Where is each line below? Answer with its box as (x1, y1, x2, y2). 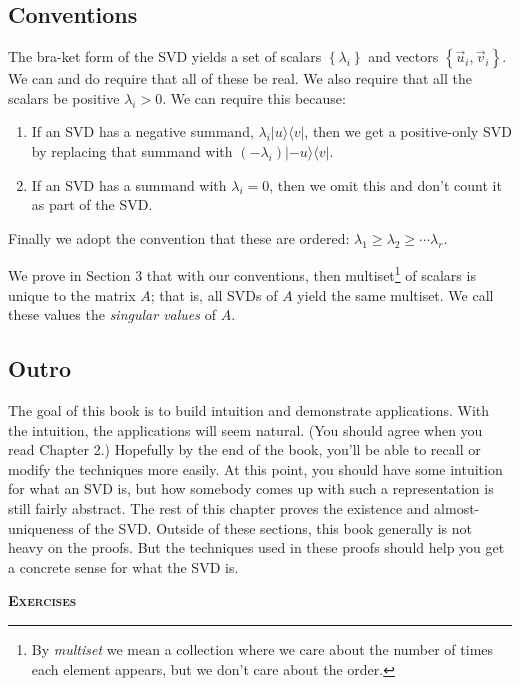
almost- (434, 497, 480, 518)
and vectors (368, 46, 439, 67)
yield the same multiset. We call (297, 284, 494, 305)
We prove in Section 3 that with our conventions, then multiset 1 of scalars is (8, 262, 476, 286)
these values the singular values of (8, 304, 216, 325)
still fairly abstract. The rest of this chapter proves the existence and (8, 497, 430, 518)
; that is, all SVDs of (150, 284, 278, 305)
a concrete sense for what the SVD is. (8, 556, 239, 577)
